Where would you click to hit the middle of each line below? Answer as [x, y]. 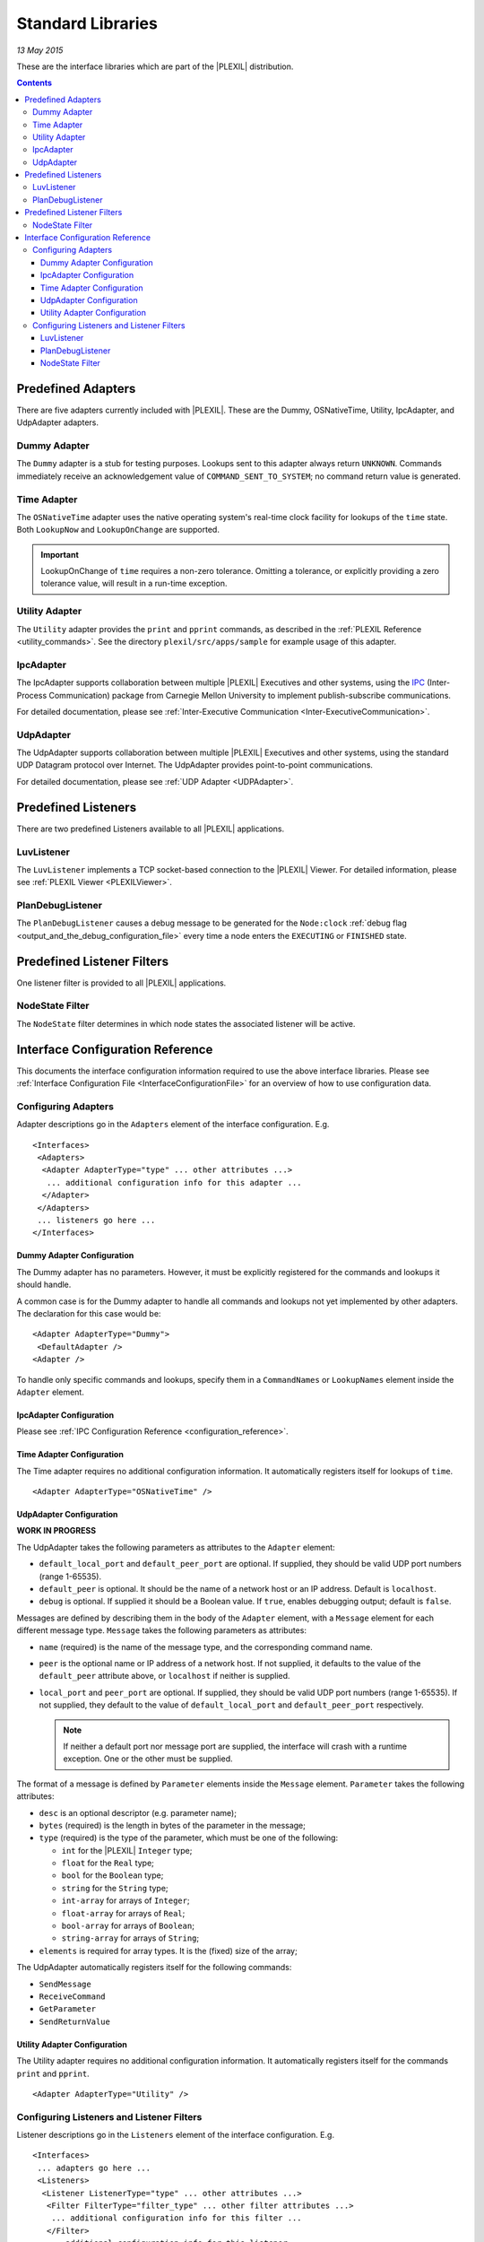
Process [32, 695]
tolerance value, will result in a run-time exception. [134, 584]
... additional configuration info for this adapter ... [174, 1182]
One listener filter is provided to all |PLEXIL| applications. [121, 983]
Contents [35, 83]
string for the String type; [115, 1888]
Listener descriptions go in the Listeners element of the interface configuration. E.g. [176, 2135]
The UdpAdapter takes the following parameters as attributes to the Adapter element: [176, 1547]
